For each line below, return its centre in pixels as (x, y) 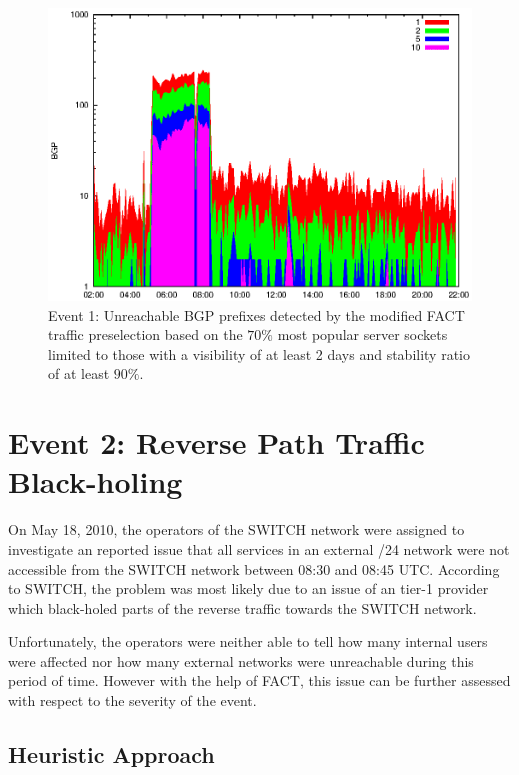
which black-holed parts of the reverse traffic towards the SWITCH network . (242, 607)
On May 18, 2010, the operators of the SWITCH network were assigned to (236, 529)
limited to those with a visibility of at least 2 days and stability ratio (259, 353)
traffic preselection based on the (145, 334)
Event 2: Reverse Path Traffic (216, 442)
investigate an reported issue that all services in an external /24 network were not (259, 548)
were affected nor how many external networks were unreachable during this (241, 660)
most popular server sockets (362, 334)
